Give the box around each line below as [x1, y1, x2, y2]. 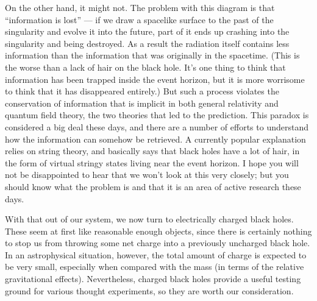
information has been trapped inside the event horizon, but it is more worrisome [5, 73, 305, 85]
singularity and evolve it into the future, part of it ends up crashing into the [5, 25, 290, 38]
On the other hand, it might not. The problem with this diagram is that [5, 1, 275, 13]
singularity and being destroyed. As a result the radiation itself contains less [5, 37, 290, 49]
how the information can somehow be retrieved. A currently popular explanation [5, 132, 306, 145]
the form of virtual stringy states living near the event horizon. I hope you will [5, 156, 299, 169]
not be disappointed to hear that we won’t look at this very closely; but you [5, 168, 289, 181]
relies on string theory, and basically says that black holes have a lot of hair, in [5, 144, 300, 157]
